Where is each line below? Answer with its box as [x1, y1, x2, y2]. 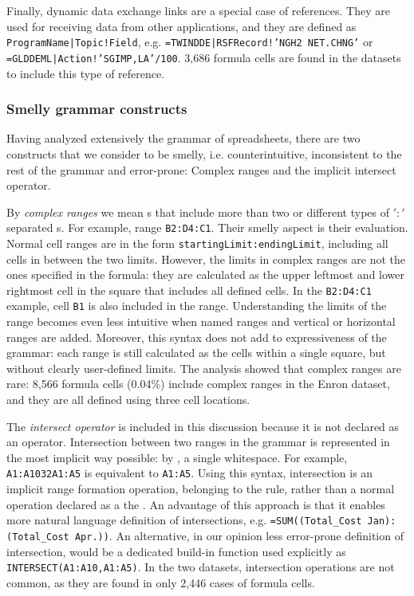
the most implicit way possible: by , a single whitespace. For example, [6, 449, 348, 465]
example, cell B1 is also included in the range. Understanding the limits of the [6, 297, 387, 314]
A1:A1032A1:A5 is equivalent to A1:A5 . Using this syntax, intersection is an [6, 465, 373, 481]
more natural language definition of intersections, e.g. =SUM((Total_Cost [6, 512, 362, 528]
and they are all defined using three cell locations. [6, 391, 250, 408]
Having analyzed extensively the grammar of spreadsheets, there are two [6, 130, 361, 147]
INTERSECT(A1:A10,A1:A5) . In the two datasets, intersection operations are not [6, 559, 395, 575]
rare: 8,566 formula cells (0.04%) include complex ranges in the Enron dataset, [6, 375, 390, 392]
